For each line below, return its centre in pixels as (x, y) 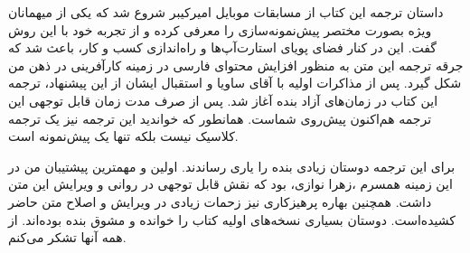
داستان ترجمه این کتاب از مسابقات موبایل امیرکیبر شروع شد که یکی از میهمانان (226, 12)
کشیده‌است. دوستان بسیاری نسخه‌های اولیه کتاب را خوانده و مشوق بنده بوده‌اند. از (232, 219)
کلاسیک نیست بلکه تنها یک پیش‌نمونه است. (123, 136)
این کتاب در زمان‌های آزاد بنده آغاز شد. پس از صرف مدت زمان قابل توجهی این (223, 100)
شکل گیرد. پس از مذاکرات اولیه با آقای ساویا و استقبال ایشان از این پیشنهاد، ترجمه (235, 83)
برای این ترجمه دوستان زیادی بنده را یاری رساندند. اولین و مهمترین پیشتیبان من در (232, 166)
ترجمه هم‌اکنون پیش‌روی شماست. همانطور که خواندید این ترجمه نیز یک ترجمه (220, 118)
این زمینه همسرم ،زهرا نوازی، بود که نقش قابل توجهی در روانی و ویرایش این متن (230, 184)
